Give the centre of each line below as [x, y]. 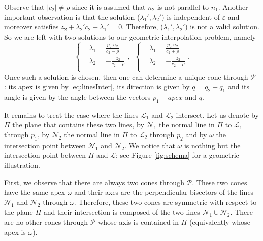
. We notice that [150, 145]
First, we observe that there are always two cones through [94, 182]
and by [196, 134]
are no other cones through [46, 221]
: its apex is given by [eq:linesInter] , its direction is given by [97, 87]
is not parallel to [183, 7]
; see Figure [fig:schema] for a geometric [177, 155]
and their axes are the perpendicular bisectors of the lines [164, 192]
